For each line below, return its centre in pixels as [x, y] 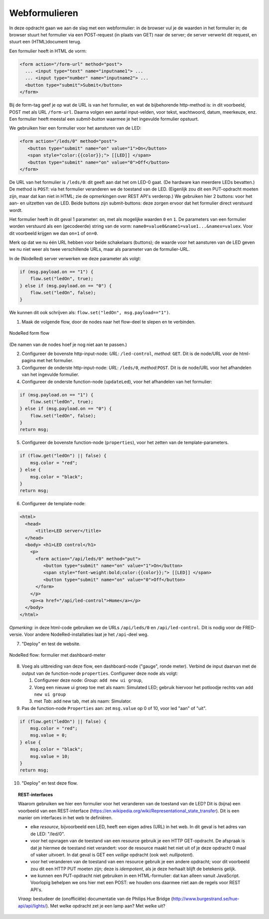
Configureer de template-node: [54, 504]
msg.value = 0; [49, 735]
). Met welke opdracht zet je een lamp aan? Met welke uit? [106, 906]
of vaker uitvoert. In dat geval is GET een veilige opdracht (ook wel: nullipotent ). [112, 855]
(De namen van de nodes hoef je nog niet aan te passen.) [68, 345]
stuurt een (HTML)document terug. [45, 42]
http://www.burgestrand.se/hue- [206, 899]
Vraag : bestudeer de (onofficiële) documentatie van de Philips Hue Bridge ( [95, 899]
